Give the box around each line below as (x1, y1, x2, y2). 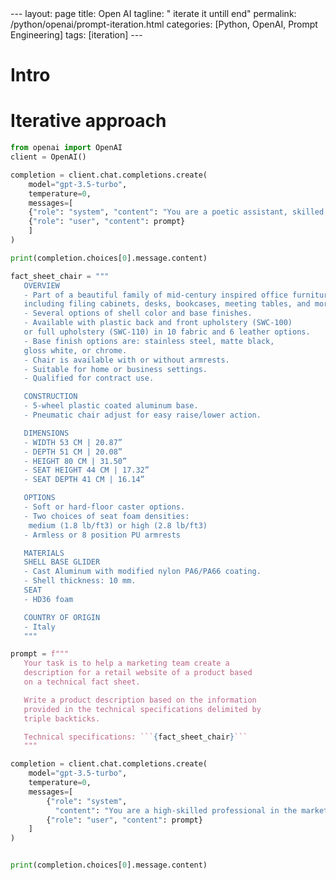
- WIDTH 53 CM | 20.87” (23, 437, 123, 447)
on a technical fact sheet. (23, 677, 141, 687)
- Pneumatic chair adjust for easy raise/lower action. (23, 410, 262, 420)
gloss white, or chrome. (23, 345, 128, 356)
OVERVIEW (23, 280, 60, 291)
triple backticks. (23, 713, 101, 724)
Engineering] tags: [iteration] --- (10, 29, 143, 41)
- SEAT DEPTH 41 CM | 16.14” (23, 475, 145, 485)
